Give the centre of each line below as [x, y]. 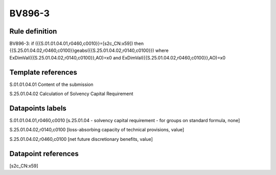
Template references [43, 72]
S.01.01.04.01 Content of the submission [52, 84]
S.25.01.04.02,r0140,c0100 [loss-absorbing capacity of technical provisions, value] [97, 130]
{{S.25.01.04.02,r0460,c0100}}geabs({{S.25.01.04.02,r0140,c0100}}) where [89, 50]
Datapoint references [44, 153]
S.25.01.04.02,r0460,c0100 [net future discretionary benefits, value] [81, 139]
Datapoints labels [38, 108]
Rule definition [33, 31]
